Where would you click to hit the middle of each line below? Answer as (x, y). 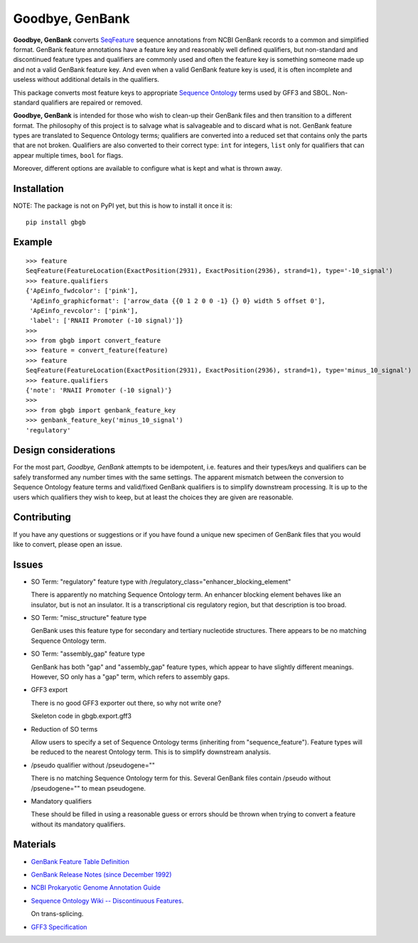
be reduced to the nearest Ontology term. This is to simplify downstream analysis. (151, 752)
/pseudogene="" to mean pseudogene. (88, 788)
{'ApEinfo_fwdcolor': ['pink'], (82, 291)
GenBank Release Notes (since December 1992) (101, 874)
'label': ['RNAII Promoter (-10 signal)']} (107, 321)
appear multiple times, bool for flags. (68, 155)
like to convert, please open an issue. (68, 544)
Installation (38, 189)
